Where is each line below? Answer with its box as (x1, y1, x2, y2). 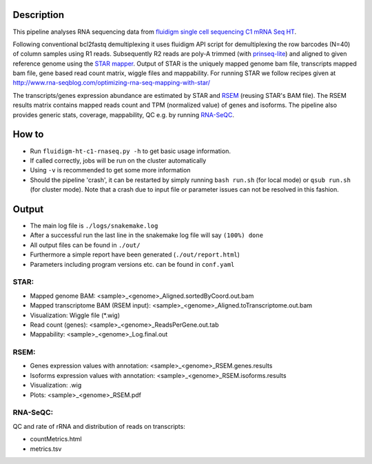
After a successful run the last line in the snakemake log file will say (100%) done (30, 231, 264, 239)
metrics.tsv (30, 445, 62, 453)
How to (12, 128, 44, 141)
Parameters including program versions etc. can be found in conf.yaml (30, 260, 235, 268)
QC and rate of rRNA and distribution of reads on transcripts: (12, 422, 185, 430)
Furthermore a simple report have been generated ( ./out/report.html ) (30, 250, 240, 259)
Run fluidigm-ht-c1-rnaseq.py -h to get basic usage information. (30, 147, 231, 155)
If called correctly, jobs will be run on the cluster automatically (30, 156, 207, 165)
